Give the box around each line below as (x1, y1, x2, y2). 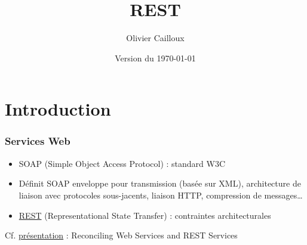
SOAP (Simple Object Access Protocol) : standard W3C (19, 157, 226, 169)
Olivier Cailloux (126, 32, 185, 44)
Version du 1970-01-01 (115, 51, 196, 64)
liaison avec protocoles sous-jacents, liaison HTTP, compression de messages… (19, 188, 303, 201)
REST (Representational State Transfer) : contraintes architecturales (19, 209, 271, 221)
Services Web (5, 134, 70, 148)
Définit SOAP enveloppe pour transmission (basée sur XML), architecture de (19, 177, 301, 190)
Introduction (5, 97, 111, 121)
